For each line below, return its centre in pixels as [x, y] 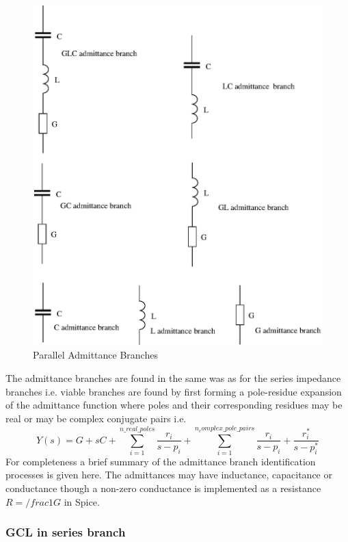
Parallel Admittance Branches [95, 355]
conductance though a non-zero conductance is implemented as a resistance [163, 488]
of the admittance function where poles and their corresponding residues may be [174, 405]
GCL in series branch [66, 532]
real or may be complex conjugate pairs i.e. [96, 418]
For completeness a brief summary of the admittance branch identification [161, 461]
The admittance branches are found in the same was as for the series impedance [173, 377]
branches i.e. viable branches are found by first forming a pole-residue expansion [174, 391]
